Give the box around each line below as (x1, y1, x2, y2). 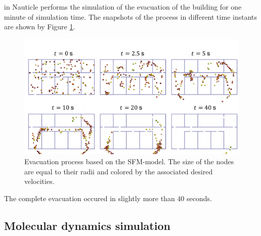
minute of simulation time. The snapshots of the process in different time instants (4, 11, 257, 22)
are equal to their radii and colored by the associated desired (24, 166, 213, 176)
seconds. (187, 193, 212, 203)
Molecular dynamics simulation (4, 217, 170, 233)
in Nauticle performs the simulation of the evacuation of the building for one (4, 2, 242, 12)
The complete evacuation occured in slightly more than (4, 193, 175, 203)
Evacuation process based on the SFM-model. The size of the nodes (24, 156, 234, 166)
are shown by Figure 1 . (4, 21, 75, 32)
